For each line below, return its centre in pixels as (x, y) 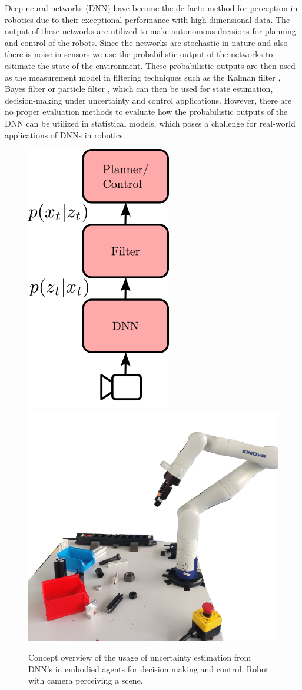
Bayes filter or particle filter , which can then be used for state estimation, (139, 89)
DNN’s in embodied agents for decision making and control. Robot (149, 669)
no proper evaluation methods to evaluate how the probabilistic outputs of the (146, 112)
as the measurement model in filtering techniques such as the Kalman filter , (143, 77)
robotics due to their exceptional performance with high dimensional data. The (147, 19)
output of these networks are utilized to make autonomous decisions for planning (150, 31)
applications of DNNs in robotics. (65, 135)
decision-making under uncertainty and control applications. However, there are (148, 100)
